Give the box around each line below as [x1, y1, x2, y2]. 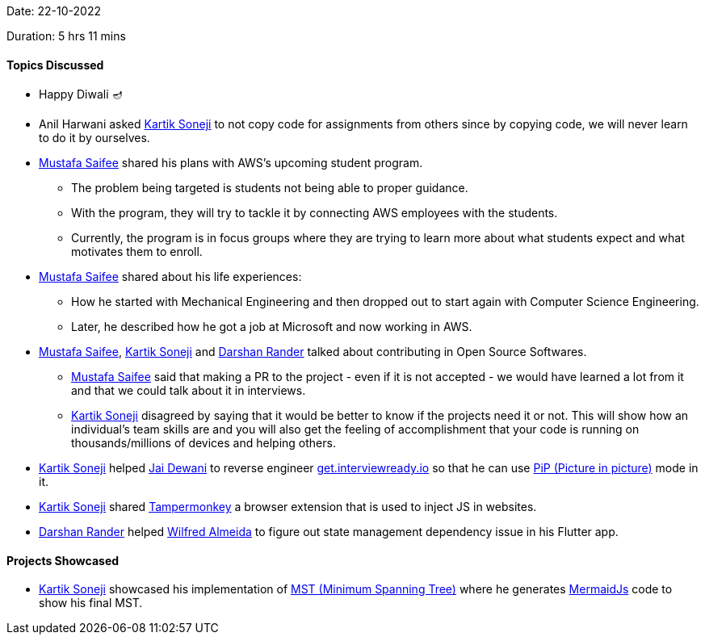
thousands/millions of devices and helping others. [71, 436, 336, 450]
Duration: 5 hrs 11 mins [6, 29, 126, 43]
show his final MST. [39, 596, 143, 610]
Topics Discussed [6, 57, 104, 72]
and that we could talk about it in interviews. [71, 383, 306, 398]
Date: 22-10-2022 [6, 4, 101, 18]
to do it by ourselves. [39, 131, 150, 145]
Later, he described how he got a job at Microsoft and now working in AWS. [71, 320, 472, 334]
